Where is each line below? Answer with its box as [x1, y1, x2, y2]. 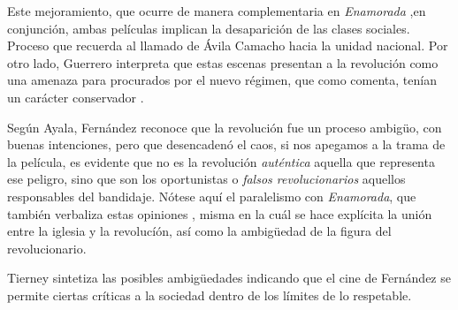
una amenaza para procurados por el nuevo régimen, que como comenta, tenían [7, 71, 437, 89]
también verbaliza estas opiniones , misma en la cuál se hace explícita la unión [7, 204, 432, 223]
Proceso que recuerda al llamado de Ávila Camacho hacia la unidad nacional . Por [7, 36, 448, 55]
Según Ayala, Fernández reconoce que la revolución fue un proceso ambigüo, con [7, 117, 442, 136]
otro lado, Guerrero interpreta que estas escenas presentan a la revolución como [7, 53, 439, 72]
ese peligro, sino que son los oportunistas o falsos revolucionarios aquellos [7, 170, 406, 188]
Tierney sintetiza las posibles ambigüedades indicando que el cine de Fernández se [7, 268, 451, 287]
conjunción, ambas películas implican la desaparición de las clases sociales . [7, 19, 410, 37]
